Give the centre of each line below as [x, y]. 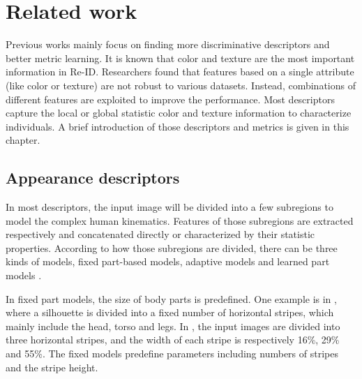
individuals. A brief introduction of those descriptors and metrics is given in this [178, 126]
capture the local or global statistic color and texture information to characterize [179, 113]
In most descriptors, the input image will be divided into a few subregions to [169, 207]
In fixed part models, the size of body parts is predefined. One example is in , [171, 298]
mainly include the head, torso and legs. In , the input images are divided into [173, 326]
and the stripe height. [52, 367]
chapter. [23, 140]
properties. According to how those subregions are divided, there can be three [172, 247]
